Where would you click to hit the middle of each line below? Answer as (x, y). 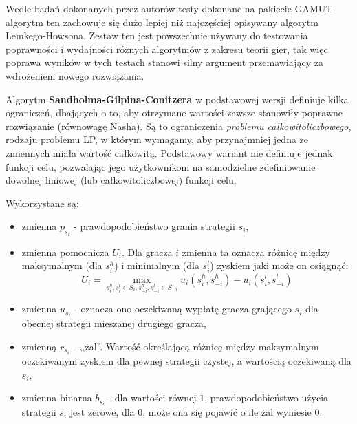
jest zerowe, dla (102, 412)
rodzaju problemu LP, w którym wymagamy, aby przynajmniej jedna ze (157, 139)
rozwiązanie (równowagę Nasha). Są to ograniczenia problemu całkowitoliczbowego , (178, 126)
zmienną (39, 346)
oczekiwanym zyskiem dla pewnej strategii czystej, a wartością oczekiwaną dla (186, 361)
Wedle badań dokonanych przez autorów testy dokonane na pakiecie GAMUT (169, 8)
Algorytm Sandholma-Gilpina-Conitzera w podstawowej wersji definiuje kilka (177, 99)
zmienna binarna (57, 397)
